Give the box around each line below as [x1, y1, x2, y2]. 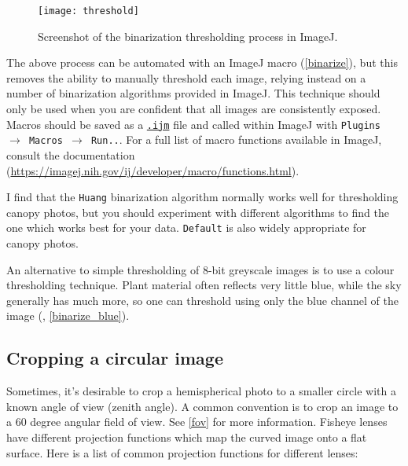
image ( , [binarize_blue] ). [6, 307, 130, 324]
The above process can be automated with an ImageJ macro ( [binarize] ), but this [6, 54, 398, 71]
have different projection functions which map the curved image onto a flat [6, 428, 367, 445]
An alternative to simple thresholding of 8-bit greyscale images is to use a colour [6, 261, 395, 277]
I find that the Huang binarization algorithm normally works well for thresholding [6, 189, 399, 205]
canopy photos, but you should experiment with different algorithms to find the [6, 204, 389, 220]
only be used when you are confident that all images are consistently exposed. [6, 101, 381, 117]
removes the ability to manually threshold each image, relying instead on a [6, 69, 366, 86]
